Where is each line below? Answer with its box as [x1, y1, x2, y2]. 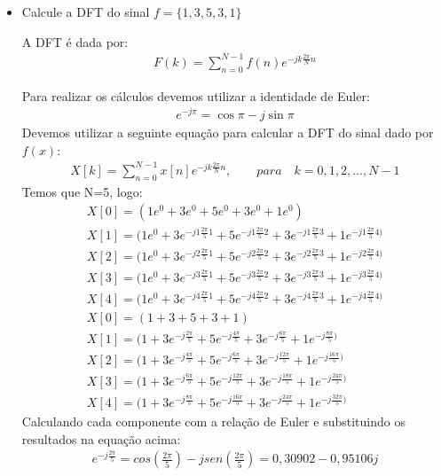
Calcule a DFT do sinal [21, 3, 150, 20]
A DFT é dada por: [21, 32, 129, 51]
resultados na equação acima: [21, 429, 181, 448]
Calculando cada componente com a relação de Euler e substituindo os [21, 412, 406, 431]
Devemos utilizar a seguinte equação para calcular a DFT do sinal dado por [21, 123, 434, 142]
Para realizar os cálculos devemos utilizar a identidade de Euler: [21, 86, 370, 105]
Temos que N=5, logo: [21, 182, 143, 200]
